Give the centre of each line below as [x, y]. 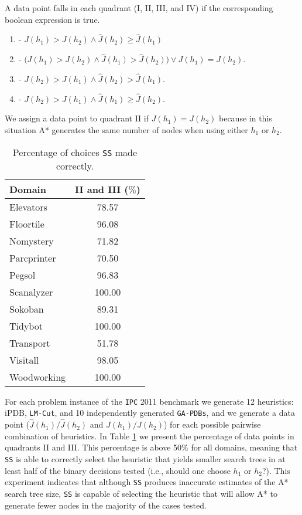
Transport [30, 343]
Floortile [27, 223]
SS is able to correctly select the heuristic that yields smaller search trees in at [145, 458]
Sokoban [27, 309]
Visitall [24, 360]
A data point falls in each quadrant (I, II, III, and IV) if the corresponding [139, 8]
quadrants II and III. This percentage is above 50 [93, 447]
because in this [246, 118]
